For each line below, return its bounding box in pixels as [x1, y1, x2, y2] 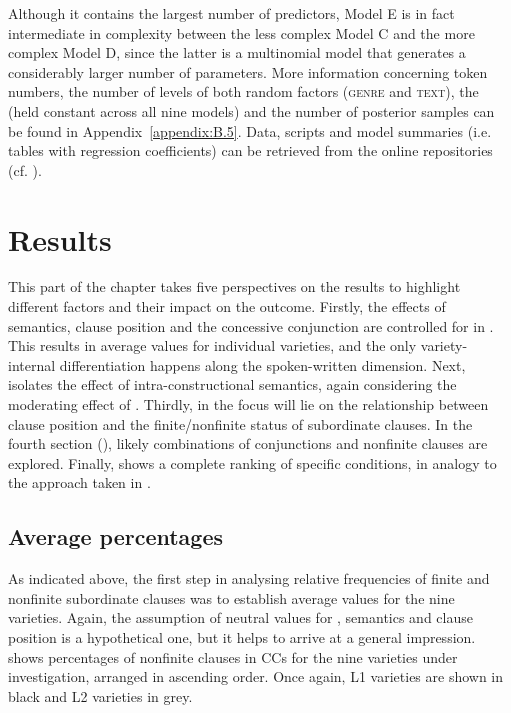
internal [8, 354, 56, 375]
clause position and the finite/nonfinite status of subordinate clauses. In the [8, 413, 473, 434]
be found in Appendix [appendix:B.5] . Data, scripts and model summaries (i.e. [8, 120, 492, 141]
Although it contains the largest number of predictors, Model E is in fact [8, 3, 455, 23]
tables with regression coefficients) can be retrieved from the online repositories [8, 140, 493, 161]
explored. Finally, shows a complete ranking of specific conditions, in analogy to [8, 452, 497, 473]
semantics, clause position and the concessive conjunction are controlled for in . [8, 315, 494, 336]
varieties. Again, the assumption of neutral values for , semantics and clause [8, 607, 473, 628]
